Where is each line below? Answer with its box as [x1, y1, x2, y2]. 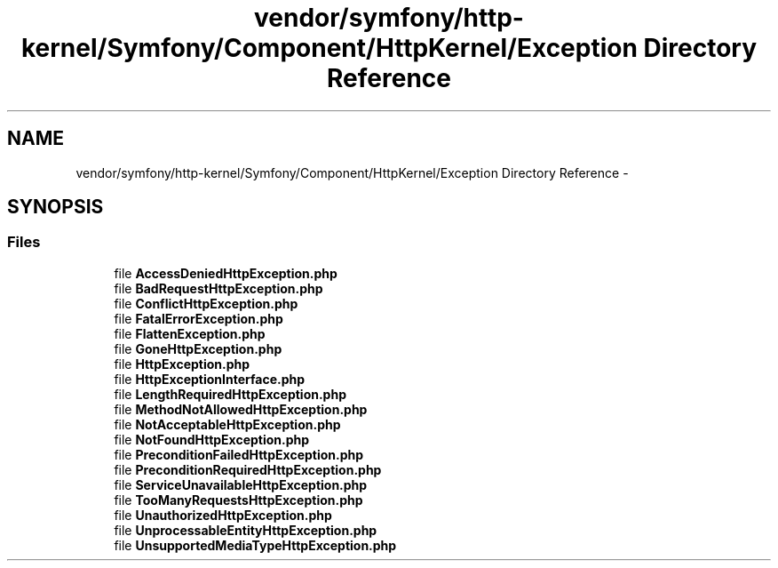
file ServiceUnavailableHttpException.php [114, 476, 368, 492]
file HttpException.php [114, 356, 250, 372]
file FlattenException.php [114, 325, 266, 341]
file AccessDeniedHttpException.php [114, 265, 337, 281]
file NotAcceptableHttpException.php [114, 416, 341, 432]
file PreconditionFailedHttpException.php [114, 446, 364, 462]
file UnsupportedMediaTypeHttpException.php [114, 537, 397, 553]
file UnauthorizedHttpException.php [114, 507, 332, 523]
